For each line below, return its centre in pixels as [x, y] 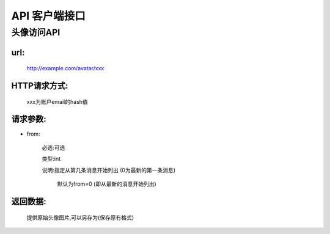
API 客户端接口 [48, 16]
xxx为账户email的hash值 [57, 101]
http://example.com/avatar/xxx [65, 68]
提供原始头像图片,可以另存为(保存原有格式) [80, 218]
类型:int [51, 159]
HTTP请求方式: [40, 86]
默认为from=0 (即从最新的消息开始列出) [107, 184]
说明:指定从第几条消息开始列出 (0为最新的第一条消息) [109, 170]
